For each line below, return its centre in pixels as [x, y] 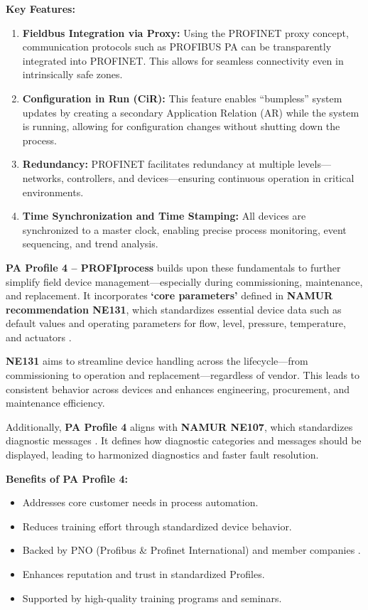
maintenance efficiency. [55, 403]
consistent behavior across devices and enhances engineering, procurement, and [178, 389]
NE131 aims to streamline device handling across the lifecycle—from [157, 361]
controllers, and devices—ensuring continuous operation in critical [211, 177]
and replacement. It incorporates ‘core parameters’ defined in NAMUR [169, 295]
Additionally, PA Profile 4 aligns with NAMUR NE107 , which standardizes [179, 426]
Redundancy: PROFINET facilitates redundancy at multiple [158, 164]
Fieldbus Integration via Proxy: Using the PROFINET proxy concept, [185, 32]
